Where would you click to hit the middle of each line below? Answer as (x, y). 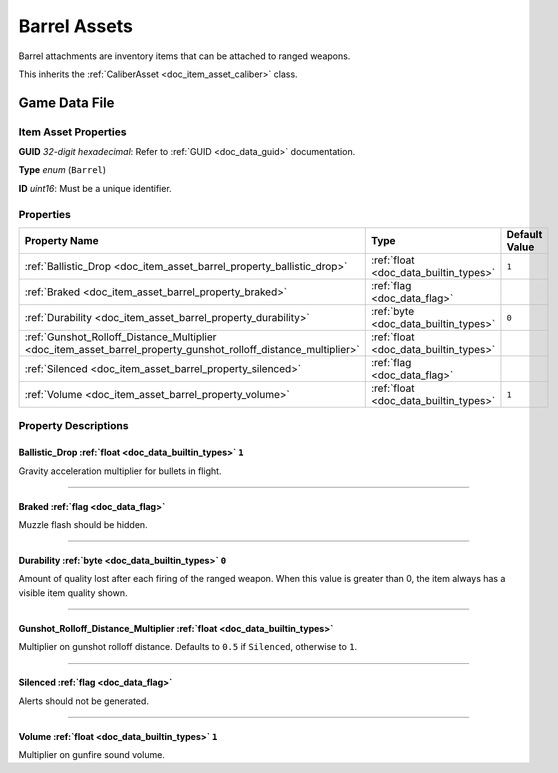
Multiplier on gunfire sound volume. (91, 754)
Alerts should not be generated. (84, 701)
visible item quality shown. (73, 592)
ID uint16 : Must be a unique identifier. (95, 188)
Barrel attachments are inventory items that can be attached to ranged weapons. (184, 56)
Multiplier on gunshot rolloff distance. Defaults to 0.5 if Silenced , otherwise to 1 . (188, 647)
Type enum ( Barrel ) (62, 170)
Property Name (61, 241)
